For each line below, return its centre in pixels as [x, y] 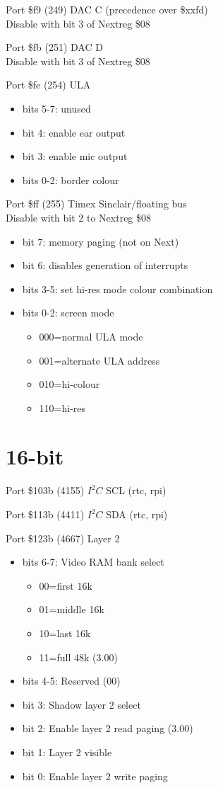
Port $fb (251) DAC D [54, 47]
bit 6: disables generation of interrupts [105, 265]
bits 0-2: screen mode [68, 313]
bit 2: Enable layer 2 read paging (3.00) [108, 728]
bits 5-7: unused [56, 108]
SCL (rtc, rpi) [136, 490]
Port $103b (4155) [45, 490]
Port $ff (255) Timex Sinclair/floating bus [96, 204]
